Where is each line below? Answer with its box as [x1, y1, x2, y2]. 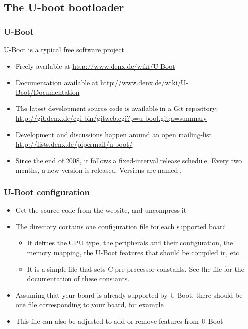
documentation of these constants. [27, 273, 130, 284]
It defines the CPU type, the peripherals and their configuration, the [27, 238, 233, 248]
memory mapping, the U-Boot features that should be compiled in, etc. [27, 247, 241, 257]
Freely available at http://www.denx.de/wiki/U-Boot [15, 61, 175, 71]
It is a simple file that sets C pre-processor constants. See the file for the [27, 263, 244, 274]
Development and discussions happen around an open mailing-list [15, 129, 212, 139]
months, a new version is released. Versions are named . [15, 165, 182, 175]
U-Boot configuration [4, 185, 90, 197]
